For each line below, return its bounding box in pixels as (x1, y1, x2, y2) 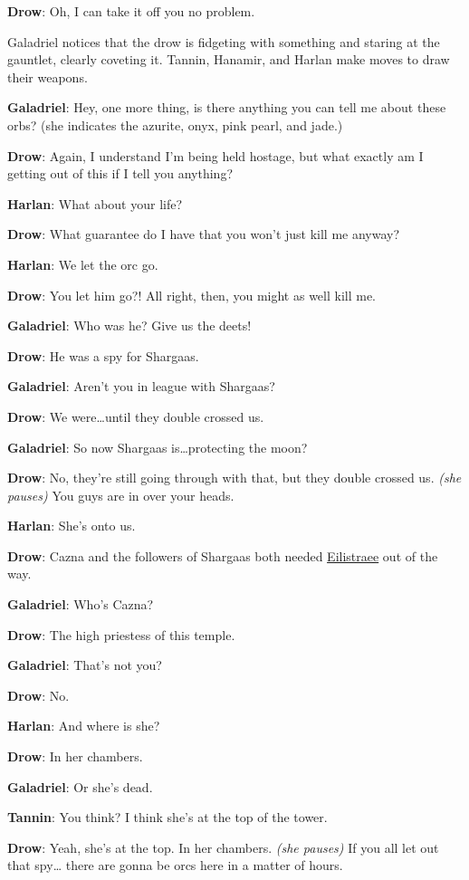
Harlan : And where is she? (7, 716, 160, 735)
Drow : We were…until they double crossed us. (7, 407, 264, 426)
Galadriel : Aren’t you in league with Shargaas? (7, 377, 275, 396)
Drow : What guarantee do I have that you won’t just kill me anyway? (7, 225, 400, 244)
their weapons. (7, 67, 88, 86)
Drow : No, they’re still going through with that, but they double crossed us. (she (7, 468, 462, 487)
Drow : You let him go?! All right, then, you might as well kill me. (7, 285, 377, 304)
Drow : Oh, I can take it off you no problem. (7, 2, 255, 20)
